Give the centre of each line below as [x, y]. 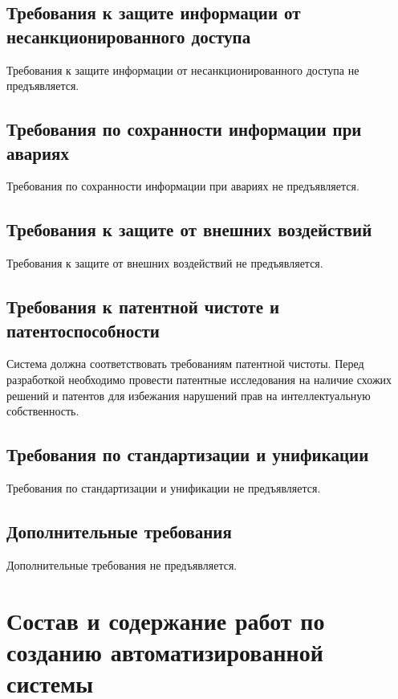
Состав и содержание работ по [166, 620]
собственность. [43, 411]
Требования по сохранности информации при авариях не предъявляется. [183, 186]
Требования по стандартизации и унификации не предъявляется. [164, 487]
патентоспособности [83, 330]
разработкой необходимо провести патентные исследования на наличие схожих [199, 379]
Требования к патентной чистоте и [143, 307]
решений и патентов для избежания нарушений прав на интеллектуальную [189, 395]
